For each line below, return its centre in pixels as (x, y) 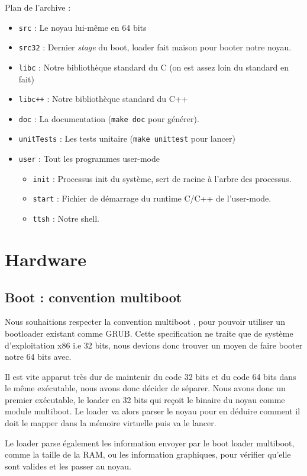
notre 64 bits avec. (38, 357)
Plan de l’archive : (38, 7)
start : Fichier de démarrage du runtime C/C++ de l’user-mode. (152, 198)
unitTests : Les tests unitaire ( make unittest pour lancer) (127, 138)
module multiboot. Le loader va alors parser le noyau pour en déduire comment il (153, 411)
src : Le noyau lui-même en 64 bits (83, 27)
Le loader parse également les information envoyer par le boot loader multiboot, (150, 443)
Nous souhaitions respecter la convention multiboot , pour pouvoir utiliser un (145, 322)
